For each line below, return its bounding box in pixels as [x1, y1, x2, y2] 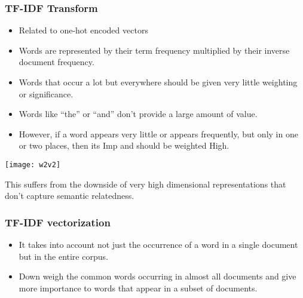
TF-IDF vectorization [5, 214, 111, 229]
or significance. [19, 87, 74, 100]
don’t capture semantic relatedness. [5, 189, 134, 202]
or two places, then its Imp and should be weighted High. [19, 139, 229, 152]
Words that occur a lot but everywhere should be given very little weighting [19, 76, 298, 88]
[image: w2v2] [5, 160, 61, 169]
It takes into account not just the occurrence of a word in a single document [19, 238, 298, 251]
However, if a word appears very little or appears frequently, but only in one [19, 127, 298, 140]
